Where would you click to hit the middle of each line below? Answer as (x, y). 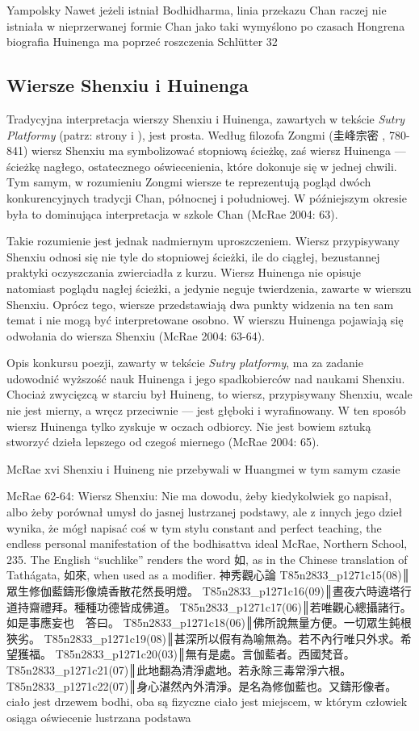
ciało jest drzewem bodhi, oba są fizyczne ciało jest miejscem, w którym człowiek (207, 702)
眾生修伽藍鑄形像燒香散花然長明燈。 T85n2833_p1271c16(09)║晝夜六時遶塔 (203, 591)
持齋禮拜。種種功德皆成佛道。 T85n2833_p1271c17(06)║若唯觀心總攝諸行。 (214, 606)
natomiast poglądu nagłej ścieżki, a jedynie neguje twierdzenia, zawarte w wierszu (209, 288)
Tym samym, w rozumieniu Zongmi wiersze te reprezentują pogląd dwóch (189, 182)
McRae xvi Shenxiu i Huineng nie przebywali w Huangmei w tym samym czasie (203, 468)
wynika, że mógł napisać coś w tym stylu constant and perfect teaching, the (194, 527)
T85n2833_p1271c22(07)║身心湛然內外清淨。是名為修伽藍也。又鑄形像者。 (202, 685)
